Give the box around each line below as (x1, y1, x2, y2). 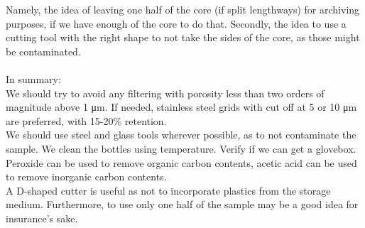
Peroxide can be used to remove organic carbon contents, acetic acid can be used (6, 155, 357, 170)
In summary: (6, 71, 61, 86)
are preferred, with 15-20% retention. (6, 113, 167, 128)
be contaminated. (6, 43, 81, 58)
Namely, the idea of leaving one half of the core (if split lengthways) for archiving (6, 2, 360, 16)
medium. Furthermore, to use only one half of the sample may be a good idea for (6, 197, 359, 212)
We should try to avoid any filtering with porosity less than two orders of (6, 85, 325, 100)
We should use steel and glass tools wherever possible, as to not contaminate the (6, 127, 356, 142)
